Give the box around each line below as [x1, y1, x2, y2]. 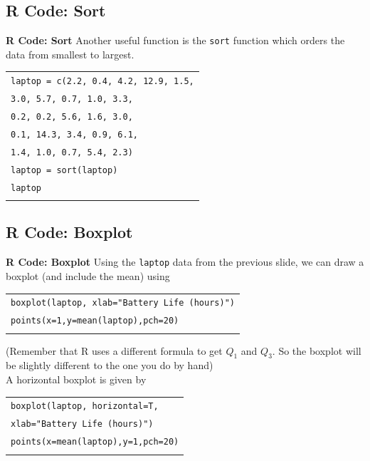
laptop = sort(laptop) [11, 165, 118, 175]
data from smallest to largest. [6, 46, 134, 61]
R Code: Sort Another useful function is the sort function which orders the [6, 33, 345, 48]
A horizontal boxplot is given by [6, 371, 147, 386]
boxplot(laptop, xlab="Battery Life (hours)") [11, 298, 235, 309]
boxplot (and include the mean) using [6, 268, 170, 283]
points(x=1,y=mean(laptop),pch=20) [11, 316, 179, 326]
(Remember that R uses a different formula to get [6, 343, 223, 358]
